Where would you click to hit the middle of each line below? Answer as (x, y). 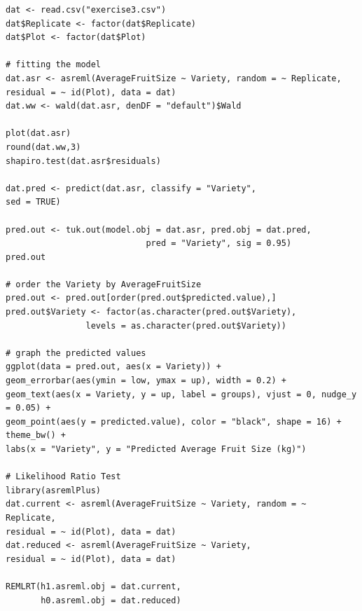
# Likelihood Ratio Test (63, 477)
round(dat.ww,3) (43, 147)
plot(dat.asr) (39, 133)
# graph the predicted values (76, 353)
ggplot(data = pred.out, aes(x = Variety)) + (113, 367)
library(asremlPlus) (54, 490)
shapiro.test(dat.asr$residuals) (83, 161)
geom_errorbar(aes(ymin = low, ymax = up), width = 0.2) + (146, 381)
